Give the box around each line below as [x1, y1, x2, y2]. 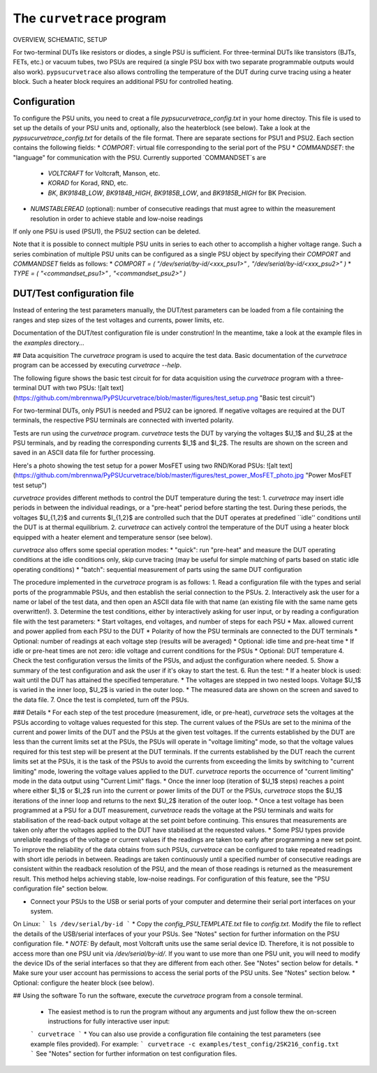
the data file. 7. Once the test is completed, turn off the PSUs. [13, 696, 189, 704]
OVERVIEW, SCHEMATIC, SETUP [13, 35, 108, 43]
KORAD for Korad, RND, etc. [47, 179, 128, 187]
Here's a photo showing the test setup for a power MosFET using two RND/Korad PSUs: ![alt [13, 461, 279, 470]
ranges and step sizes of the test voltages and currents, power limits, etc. [13, 315, 225, 324]
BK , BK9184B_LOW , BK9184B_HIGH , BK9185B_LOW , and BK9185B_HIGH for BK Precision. [47, 189, 307, 197]
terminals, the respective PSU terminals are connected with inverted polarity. [13, 416, 234, 424]
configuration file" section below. [13, 884, 108, 893]
